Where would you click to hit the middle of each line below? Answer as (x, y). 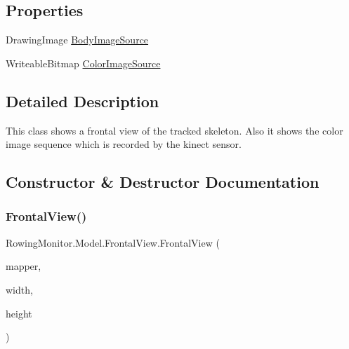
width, (19, 289)
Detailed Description (83, 101)
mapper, (24, 266)
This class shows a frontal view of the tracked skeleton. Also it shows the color (174, 130)
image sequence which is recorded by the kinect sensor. (124, 144)
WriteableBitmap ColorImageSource (83, 63)
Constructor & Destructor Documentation (163, 182)
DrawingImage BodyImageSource (77, 40)
